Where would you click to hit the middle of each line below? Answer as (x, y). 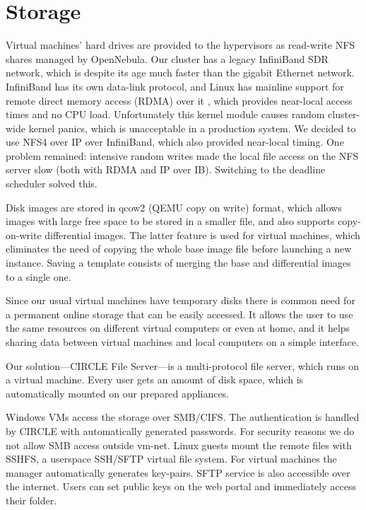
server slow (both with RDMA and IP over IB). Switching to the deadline (166, 169)
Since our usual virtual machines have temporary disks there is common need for (181, 300)
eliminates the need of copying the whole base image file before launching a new (179, 249)
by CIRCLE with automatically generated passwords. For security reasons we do (180, 430)
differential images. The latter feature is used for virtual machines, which (202, 234)
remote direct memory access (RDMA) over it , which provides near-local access (179, 100)
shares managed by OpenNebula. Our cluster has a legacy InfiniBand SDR (167, 58)
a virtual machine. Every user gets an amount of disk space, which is (155, 379)
